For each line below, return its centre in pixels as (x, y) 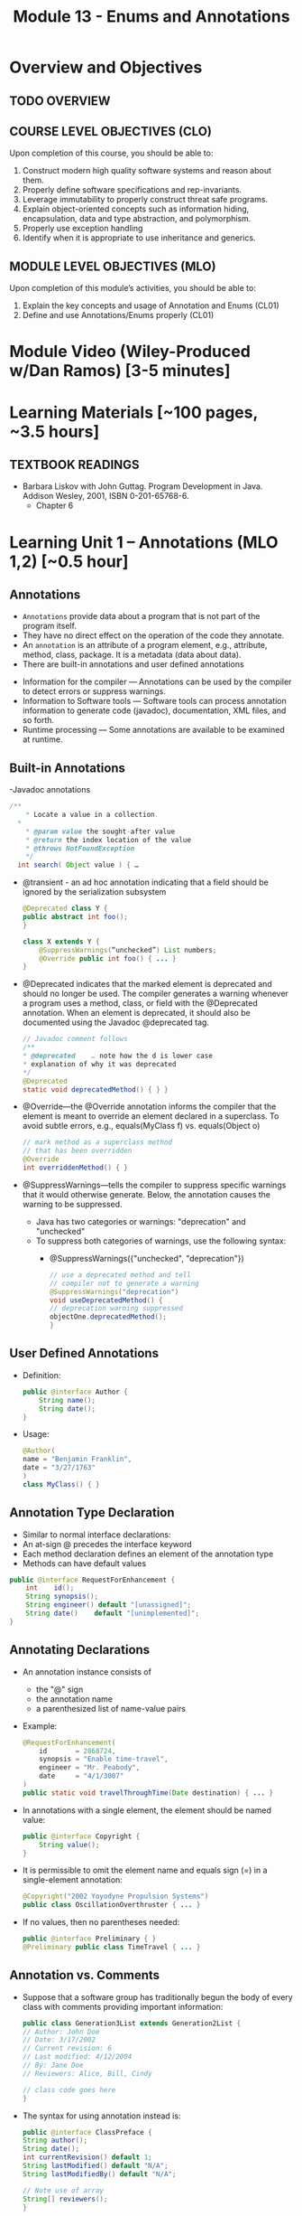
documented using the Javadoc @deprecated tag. (116, 1022)
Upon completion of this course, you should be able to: (111, 153)
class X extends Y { (61, 942)
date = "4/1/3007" (82, 1776)
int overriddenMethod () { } (75, 1168)
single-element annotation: (73, 1880)
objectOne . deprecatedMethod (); (108, 1317)
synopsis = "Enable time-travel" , (104, 1760)
